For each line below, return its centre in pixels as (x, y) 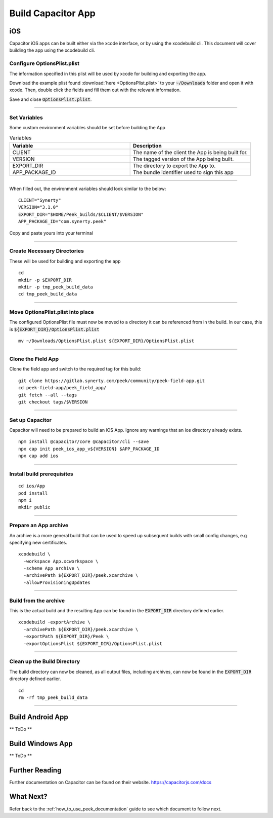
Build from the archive (37, 601)
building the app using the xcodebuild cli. (52, 50)
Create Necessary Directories (47, 251)
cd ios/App (32, 486)
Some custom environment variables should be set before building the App (87, 127)
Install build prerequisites (41, 474)
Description (147, 145)
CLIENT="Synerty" (40, 200)
